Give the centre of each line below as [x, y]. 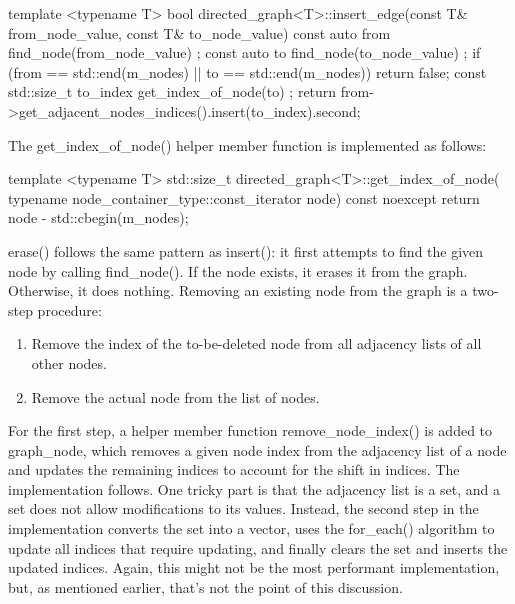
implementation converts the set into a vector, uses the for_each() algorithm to [251, 528]
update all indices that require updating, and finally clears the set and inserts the [258, 547]
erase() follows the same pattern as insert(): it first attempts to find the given [246, 250]
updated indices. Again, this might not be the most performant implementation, [254, 567]
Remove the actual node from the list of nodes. [175, 396]
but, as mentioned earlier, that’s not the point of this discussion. [205, 586]
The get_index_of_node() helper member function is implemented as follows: [247, 144]
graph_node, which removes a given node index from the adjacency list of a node [257, 449]
